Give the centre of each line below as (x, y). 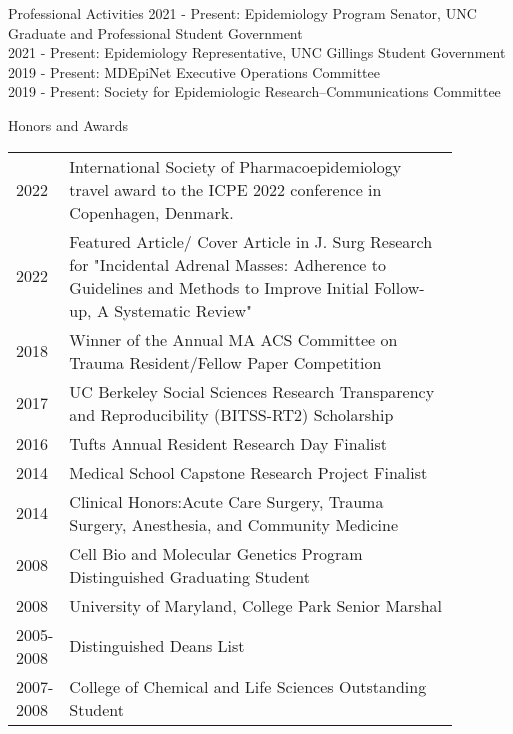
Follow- (399, 287)
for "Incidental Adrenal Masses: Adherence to (227, 264)
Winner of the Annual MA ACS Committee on (233, 339)
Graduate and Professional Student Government (155, 32)
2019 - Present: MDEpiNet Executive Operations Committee (194, 71)
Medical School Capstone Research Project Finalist (248, 472)
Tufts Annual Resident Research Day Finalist (228, 443)
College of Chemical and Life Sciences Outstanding (248, 686)
